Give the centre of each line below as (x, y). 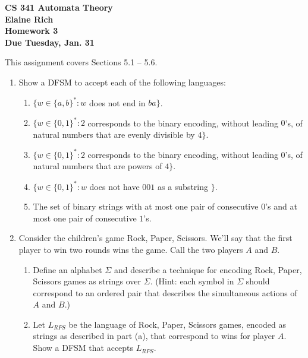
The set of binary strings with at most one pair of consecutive (146, 206)
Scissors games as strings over (87, 281)
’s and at (281, 206)
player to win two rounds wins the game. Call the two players (131, 249)
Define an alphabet (67, 269)
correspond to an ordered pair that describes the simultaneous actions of (165, 292)
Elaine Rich (29, 19)
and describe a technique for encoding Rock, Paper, (208, 269)
